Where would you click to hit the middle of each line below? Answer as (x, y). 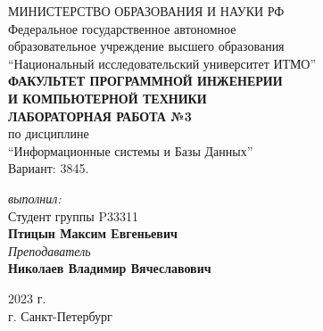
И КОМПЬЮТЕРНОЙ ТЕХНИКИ (108, 98)
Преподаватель (50, 250)
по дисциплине (49, 133)
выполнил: (35, 198)
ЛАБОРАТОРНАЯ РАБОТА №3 (100, 116)
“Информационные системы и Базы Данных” (131, 150)
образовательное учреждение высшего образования (146, 46)
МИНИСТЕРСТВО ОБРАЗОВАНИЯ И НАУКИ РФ (146, 11)
